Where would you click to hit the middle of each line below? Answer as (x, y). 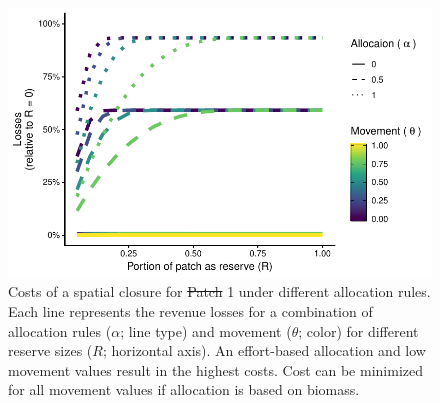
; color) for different (358, 330)
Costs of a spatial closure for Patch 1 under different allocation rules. (219, 291)
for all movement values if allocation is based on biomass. (184, 389)
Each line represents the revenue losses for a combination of (190, 311)
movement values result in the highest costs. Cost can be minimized (215, 369)
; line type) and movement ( (206, 330)
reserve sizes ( (50, 350)
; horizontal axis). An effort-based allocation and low (264, 350)
